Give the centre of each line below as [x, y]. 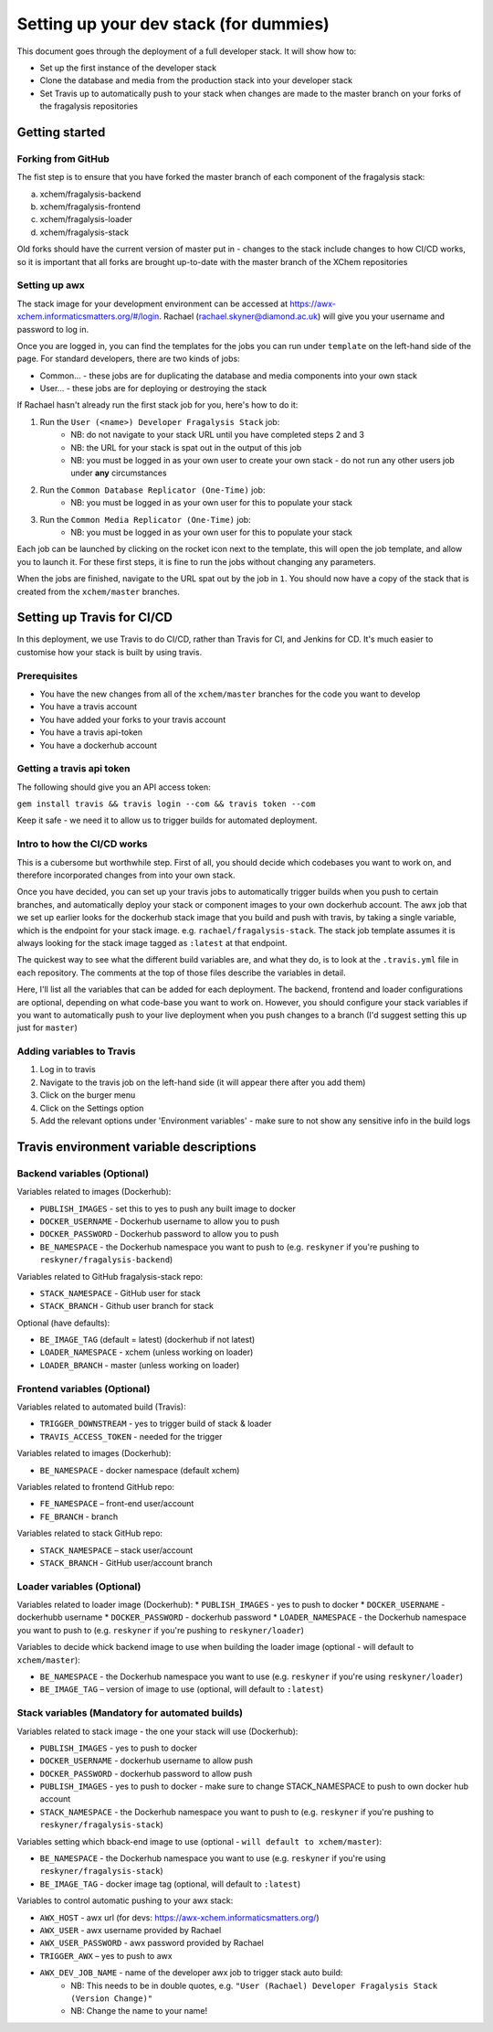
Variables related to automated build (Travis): [101, 1407]
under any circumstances [119, 473]
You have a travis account [88, 707]
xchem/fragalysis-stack [84, 232]
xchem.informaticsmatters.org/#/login [88, 316]
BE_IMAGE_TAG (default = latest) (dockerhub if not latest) [147, 1340]
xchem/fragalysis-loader [86, 219]
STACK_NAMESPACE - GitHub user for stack [120, 1293]
